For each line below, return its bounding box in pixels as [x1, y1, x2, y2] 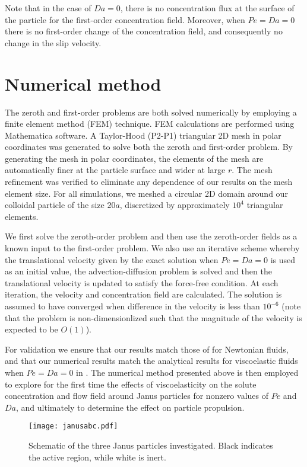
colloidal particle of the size [5, 199, 105, 211]
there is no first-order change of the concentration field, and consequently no [5, 25, 283, 37]
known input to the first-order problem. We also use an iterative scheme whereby [5, 242, 300, 254]
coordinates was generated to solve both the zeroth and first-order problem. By [5, 140, 293, 153]
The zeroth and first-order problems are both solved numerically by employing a [5, 105, 297, 118]
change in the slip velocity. [5, 36, 102, 49]
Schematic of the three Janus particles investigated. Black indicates [29, 439, 273, 451]
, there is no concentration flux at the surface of [120, 2, 295, 14]
